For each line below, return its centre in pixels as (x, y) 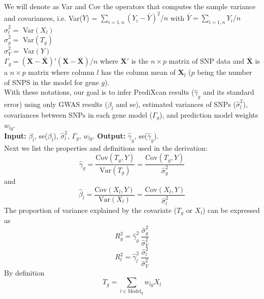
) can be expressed (231, 210)
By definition (24, 272)
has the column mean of (138, 72)
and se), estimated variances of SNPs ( (176, 104)
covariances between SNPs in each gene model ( (78, 114)
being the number (225, 72)
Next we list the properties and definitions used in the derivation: (106, 147)
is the (140, 61)
